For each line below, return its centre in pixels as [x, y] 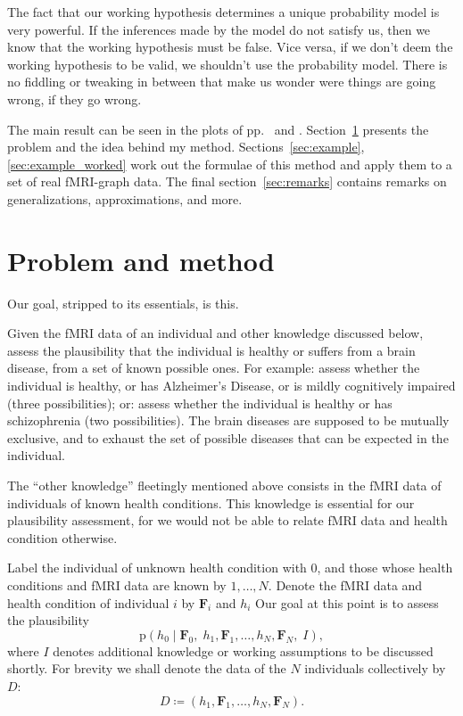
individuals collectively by [375, 668]
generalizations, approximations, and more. [125, 198]
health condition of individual [88, 602]
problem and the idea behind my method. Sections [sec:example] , [186, 147]
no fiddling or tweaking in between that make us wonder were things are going [222, 82]
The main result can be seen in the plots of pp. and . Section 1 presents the [218, 129]
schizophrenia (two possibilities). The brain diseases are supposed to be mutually [228, 420]
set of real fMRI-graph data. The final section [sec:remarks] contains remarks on [227, 181]
